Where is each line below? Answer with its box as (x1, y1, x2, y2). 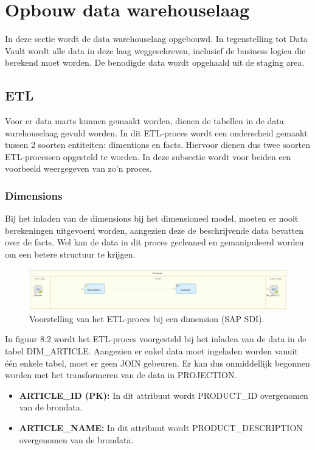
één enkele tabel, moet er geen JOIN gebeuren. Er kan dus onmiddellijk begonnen (5, 356, 310, 369)
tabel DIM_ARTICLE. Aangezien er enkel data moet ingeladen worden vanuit (5, 344, 298, 357)
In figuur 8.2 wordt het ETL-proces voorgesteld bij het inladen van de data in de (5, 332, 306, 345)
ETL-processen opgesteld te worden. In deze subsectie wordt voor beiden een (5, 150, 291, 163)
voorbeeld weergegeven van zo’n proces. (5, 162, 152, 175)
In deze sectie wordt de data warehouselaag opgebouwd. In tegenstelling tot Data (5, 32, 308, 45)
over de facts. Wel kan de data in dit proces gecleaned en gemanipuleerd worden (5, 236, 304, 248)
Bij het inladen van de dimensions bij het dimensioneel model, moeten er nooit (5, 212, 299, 225)
